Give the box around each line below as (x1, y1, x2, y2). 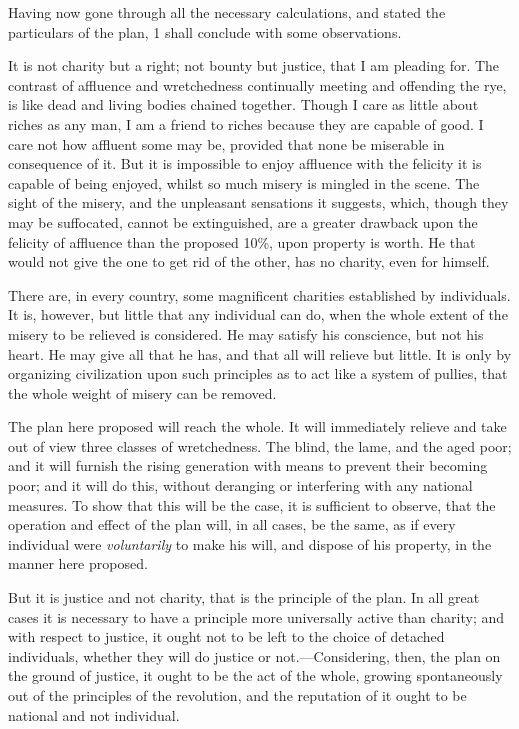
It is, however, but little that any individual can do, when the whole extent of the (8, 304, 508, 325)
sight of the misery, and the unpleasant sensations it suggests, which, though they (8, 192, 509, 213)
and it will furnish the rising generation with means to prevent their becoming (8, 455, 488, 476)
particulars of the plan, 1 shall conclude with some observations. (8, 21, 402, 42)
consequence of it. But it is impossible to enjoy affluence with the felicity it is (8, 153, 482, 174)
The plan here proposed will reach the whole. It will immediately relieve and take (8, 416, 507, 437)
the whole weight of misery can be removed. (8, 382, 277, 403)
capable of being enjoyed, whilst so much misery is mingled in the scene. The (8, 172, 480, 193)
